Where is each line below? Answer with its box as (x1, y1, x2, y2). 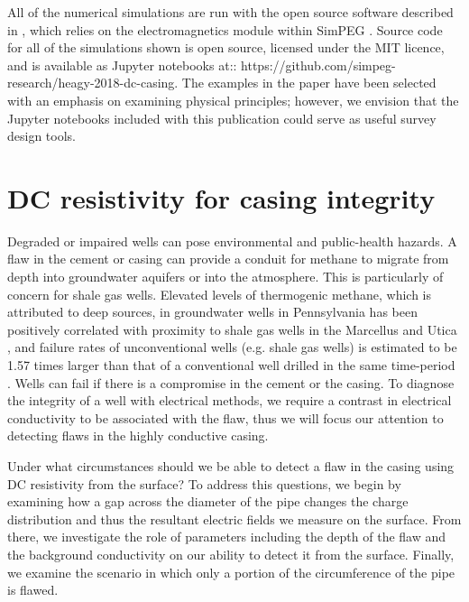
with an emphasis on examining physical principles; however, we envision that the (7, 90, 459, 109)
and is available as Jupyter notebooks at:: (7, 55, 237, 74)
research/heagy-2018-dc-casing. (7, 73, 179, 92)
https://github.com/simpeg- (241, 55, 396, 74)
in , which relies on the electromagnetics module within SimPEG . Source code (7, 20, 443, 39)
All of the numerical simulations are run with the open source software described (7, 3, 454, 21)
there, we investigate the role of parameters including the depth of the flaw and (7, 527, 446, 546)
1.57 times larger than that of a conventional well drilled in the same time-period (7, 356, 455, 375)
